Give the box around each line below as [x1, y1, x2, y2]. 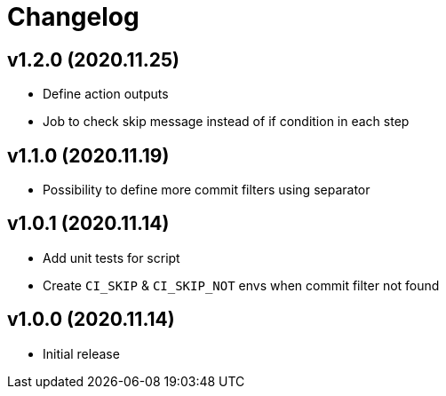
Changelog [7, 2, 139, 32]
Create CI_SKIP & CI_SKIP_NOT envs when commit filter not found [43, 277, 440, 293]
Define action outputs [43, 86, 169, 102]
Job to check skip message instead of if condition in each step [43, 114, 410, 130]
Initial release [43, 345, 120, 361]
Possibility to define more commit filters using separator [43, 182, 370, 198]
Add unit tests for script [43, 249, 180, 265]
